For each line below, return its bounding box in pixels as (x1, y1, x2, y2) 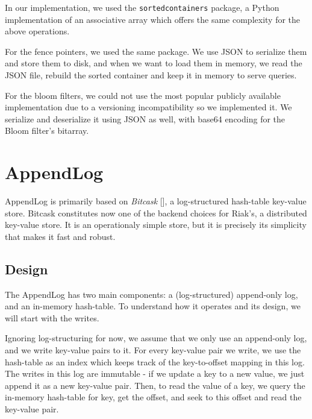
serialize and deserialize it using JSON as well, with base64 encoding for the (5, 112, 285, 125)
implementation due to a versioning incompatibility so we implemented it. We (5, 101, 292, 113)
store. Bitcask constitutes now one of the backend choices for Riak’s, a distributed (5, 206, 307, 219)
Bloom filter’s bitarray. (5, 124, 89, 137)
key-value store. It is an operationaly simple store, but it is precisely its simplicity (5, 218, 307, 231)
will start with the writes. (5, 311, 99, 324)
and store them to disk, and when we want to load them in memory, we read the (5, 57, 302, 69)
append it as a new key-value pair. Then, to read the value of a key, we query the (5, 379, 305, 391)
